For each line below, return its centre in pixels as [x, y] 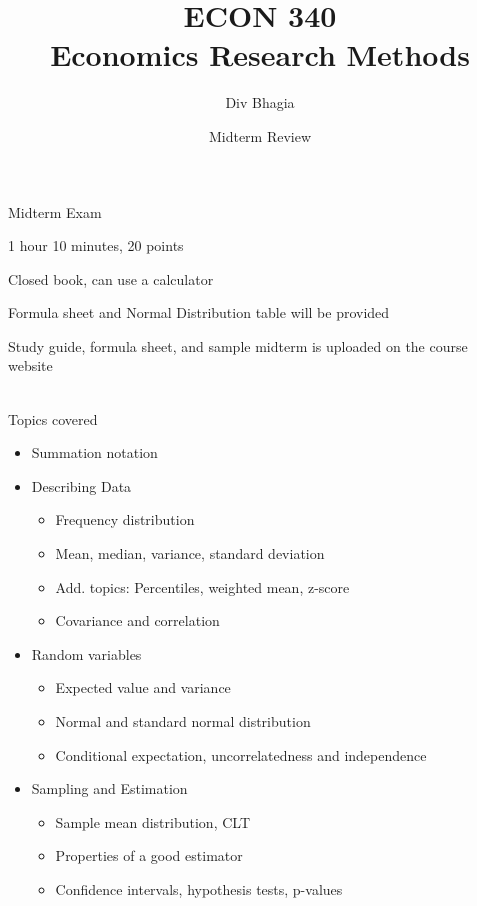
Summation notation [94, 452]
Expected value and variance [143, 687]
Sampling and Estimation [109, 788]
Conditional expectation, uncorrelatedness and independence [241, 754]
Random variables [86, 653]
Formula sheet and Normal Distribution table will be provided [199, 312]
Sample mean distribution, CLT [152, 821]
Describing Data [81, 485]
